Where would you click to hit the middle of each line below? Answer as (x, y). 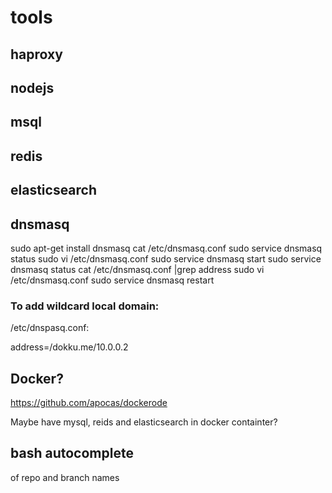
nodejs (32, 87)
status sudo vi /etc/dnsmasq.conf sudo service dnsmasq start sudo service (166, 258)
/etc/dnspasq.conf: (50, 328)
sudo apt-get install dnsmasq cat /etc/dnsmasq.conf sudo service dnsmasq (166, 248)
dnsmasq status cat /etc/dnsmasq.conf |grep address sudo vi (137, 269)
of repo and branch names (65, 477)
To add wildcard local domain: (85, 306)
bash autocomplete (72, 453)
